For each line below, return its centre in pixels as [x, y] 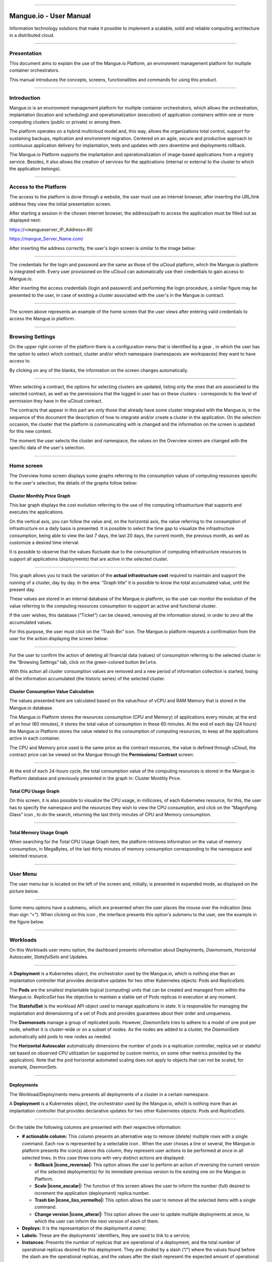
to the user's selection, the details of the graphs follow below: [73, 483]
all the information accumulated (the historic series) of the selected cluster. [87, 678]
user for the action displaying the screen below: [59, 639]
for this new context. [31, 431]
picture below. [24, 891]
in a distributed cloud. [32, 35]
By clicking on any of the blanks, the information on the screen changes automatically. [99, 370]
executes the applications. [37, 512]
